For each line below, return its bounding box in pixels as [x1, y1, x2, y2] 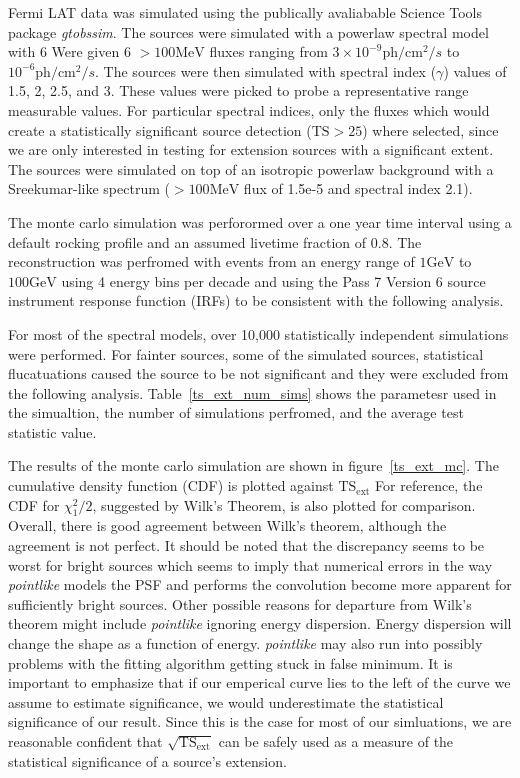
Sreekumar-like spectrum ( [8, 178, 170, 199]
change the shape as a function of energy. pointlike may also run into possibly [8, 633, 483, 654]
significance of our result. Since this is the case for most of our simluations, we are [8, 711, 512, 732]
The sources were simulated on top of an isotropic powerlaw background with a [8, 158, 494, 179]
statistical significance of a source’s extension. [8, 750, 287, 771]
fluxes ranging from [209, 41, 328, 62]
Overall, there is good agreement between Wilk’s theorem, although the [8, 515, 447, 536]
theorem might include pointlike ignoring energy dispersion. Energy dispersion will [8, 613, 512, 634]
